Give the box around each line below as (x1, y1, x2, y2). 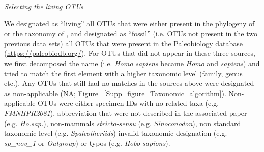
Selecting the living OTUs (4, 1, 83, 11)
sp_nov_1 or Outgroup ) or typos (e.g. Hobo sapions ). (4, 137, 170, 148)
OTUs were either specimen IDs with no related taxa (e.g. (38, 98, 219, 108)
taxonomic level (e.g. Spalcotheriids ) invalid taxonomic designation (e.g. (4, 128, 227, 138)
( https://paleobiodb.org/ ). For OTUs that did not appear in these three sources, (4, 48, 255, 58)
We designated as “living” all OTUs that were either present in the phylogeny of (4, 18, 255, 28)
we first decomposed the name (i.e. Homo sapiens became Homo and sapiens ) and (4, 57, 260, 68)
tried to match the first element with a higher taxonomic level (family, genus (4, 68, 243, 78)
